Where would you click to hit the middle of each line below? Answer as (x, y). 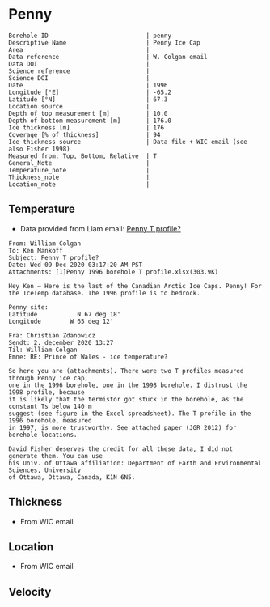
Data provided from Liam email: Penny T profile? (101, 228)
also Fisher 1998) (39, 149)
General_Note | (79, 163)
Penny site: (28, 307)
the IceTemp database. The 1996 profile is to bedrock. (104, 293)
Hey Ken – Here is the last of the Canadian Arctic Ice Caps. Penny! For (135, 286)
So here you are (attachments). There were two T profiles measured (126, 371)
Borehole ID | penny (90, 36)
